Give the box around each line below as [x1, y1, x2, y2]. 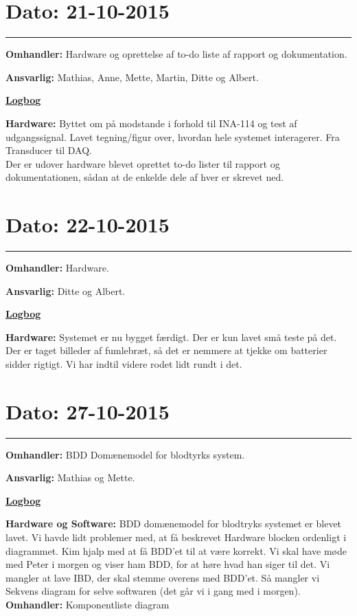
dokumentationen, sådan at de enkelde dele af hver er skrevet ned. [5, 170, 284, 184]
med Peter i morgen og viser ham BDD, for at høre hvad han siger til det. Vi [5, 557, 330, 571]
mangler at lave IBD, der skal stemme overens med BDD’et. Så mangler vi [5, 570, 320, 584]
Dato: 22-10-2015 [5, 210, 170, 239]
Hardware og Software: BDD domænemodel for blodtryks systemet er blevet [5, 516, 342, 531]
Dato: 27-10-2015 [5, 397, 170, 425]
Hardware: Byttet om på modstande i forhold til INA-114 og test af [5, 115, 297, 130]
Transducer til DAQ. [5, 143, 92, 157]
